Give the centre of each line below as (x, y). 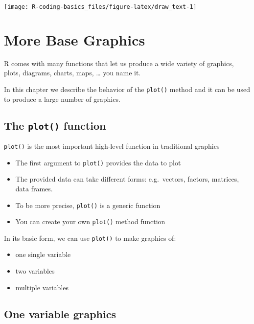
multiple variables (42, 287)
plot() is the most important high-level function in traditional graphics (112, 146)
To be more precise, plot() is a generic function (88, 205)
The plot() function (55, 125)
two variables (35, 271)
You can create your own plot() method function (90, 221)
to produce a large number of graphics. (62, 99)
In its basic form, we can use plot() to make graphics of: (90, 238)
